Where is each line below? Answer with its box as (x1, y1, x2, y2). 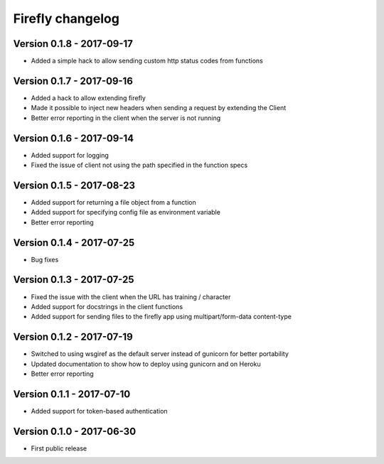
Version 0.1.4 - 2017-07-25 (13, 237, 135, 249)
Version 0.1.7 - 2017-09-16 (13, 75, 133, 87)
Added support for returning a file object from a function (31, 198, 196, 206)
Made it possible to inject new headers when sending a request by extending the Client (31, 104, 287, 112)
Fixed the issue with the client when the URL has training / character (31, 292, 231, 301)
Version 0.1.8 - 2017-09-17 (13, 38, 133, 50)
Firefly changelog (13, 11, 120, 26)
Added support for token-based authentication (31, 406, 168, 415)
